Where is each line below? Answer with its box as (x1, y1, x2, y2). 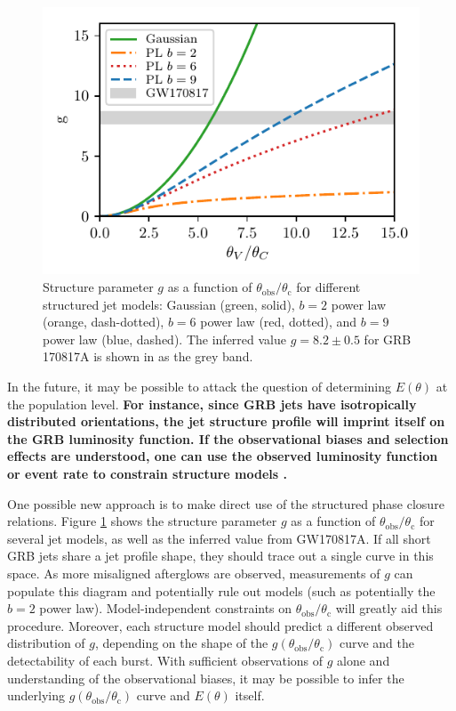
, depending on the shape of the (95, 634, 268, 652)
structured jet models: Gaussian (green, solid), (43, 295, 295, 313)
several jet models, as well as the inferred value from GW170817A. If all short (7, 529, 431, 547)
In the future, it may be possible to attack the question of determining (7, 377, 391, 396)
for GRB (364, 329, 412, 348)
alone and (337, 650, 390, 669)
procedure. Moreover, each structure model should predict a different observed (7, 616, 434, 634)
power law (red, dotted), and (200, 312, 357, 331)
